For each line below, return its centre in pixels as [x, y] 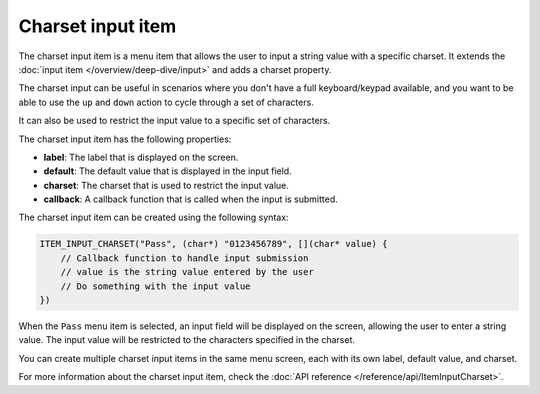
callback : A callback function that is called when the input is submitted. [191, 199]
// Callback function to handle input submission [184, 258]
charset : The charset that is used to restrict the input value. [166, 185]
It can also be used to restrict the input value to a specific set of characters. [174, 121]
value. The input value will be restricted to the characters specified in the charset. [186, 340]
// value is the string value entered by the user [187, 272]
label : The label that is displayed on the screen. [141, 157]
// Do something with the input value [155, 286]
